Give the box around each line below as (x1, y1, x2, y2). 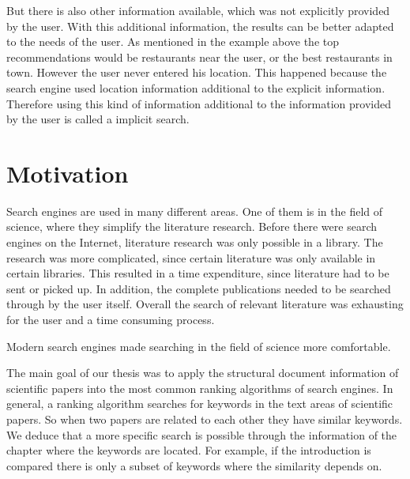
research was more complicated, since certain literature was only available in (6, 249, 376, 266)
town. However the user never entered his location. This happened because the (6, 64, 387, 81)
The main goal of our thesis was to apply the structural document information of (6, 364, 399, 381)
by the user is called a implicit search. (6, 111, 190, 127)
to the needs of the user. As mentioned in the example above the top (6, 33, 340, 50)
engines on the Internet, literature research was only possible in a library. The (6, 234, 383, 251)
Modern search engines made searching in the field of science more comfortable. (6, 338, 391, 354)
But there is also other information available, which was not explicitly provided (6, 2, 390, 18)
